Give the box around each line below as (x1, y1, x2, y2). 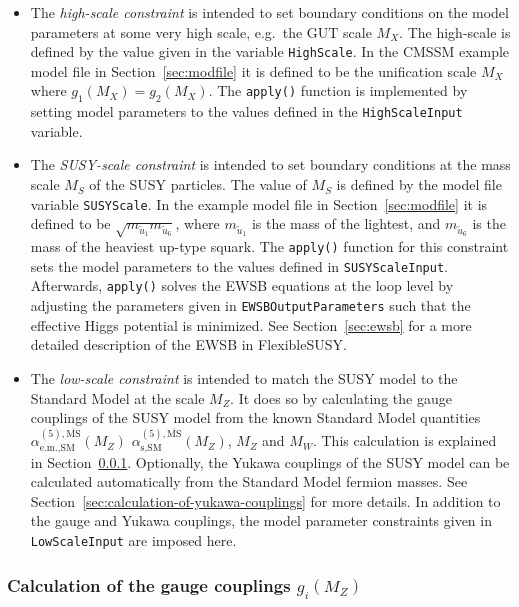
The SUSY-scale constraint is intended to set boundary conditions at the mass (30, 154, 511, 175)
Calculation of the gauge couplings (7, 572, 291, 597)
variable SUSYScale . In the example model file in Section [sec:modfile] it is (30, 193, 488, 214)
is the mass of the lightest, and (251, 213, 441, 234)
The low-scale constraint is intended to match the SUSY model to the (30, 367, 458, 388)
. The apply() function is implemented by (208, 80, 468, 101)
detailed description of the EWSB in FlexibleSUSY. (30, 334, 347, 355)
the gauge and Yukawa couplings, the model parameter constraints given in (30, 510, 492, 531)
